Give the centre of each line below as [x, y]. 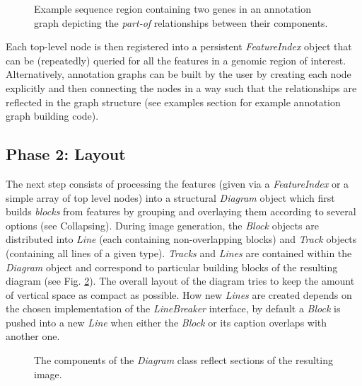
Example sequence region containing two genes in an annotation [173, 8]
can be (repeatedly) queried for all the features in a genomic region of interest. [176, 60]
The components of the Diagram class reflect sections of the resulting [183, 360]
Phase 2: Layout [66, 154]
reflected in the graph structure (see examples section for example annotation [173, 102]
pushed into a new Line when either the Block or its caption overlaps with [167, 322]
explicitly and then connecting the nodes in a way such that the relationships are [181, 87]
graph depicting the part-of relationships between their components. [181, 22]
